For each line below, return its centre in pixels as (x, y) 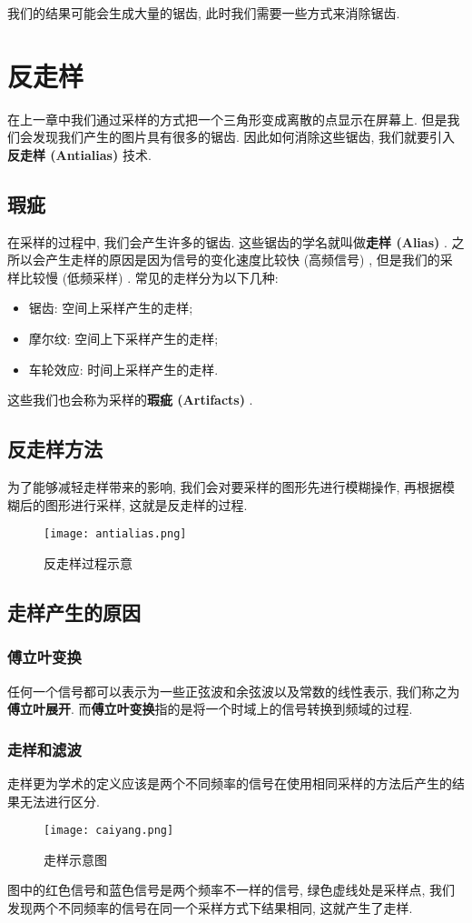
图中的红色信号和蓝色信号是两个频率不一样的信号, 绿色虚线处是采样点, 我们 (231, 890)
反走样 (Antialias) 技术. (79, 154)
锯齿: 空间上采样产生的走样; (111, 308)
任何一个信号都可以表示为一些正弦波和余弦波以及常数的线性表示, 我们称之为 (234, 691)
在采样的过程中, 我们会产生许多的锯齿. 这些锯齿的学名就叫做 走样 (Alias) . (227, 241)
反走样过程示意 (88, 562)
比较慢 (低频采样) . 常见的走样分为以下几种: (149, 277)
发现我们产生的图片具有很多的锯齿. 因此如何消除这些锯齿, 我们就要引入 (244, 137)
